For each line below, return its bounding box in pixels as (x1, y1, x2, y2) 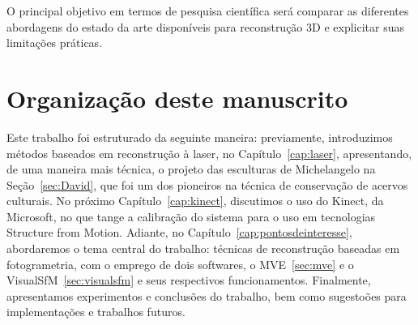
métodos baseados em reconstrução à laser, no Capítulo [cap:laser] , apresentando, (6, 144, 412, 161)
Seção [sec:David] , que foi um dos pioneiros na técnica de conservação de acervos (6, 176, 408, 193)
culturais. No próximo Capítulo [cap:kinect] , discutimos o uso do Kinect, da (6, 192, 384, 209)
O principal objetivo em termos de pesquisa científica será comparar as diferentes (6, 2, 409, 19)
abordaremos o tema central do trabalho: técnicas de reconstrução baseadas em (6, 240, 400, 257)
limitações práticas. (6, 34, 103, 51)
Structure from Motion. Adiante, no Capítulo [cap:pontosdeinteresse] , (6, 224, 352, 241)
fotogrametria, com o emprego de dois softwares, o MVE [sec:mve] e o (6, 255, 354, 272)
